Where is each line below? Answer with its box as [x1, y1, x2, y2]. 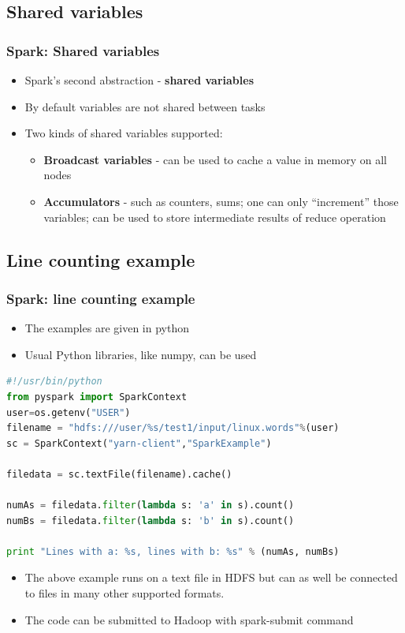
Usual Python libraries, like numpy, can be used [24, 346, 257, 362]
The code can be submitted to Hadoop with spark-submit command [24, 611, 354, 627]
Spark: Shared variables [6, 40, 160, 60]
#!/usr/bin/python [6, 376, 102, 388]
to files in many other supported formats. [24, 585, 225, 601]
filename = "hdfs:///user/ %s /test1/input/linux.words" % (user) [6, 422, 340, 434]
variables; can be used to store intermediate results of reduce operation [43, 208, 386, 225]
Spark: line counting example [6, 288, 195, 308]
